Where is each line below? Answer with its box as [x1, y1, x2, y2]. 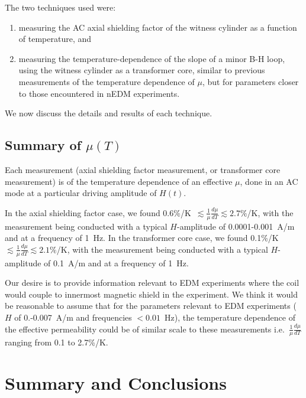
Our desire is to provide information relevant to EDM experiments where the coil [5, 276, 299, 289]
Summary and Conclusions [5, 371, 227, 395]
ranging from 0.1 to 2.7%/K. [5, 336, 108, 348]
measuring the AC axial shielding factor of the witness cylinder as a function [18, 21, 297, 33]
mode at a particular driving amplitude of [5, 187, 157, 199]
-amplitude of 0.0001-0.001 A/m [176, 220, 295, 232]
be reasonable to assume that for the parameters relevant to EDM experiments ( [5, 299, 297, 312]
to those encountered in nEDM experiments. [18, 87, 180, 99]
